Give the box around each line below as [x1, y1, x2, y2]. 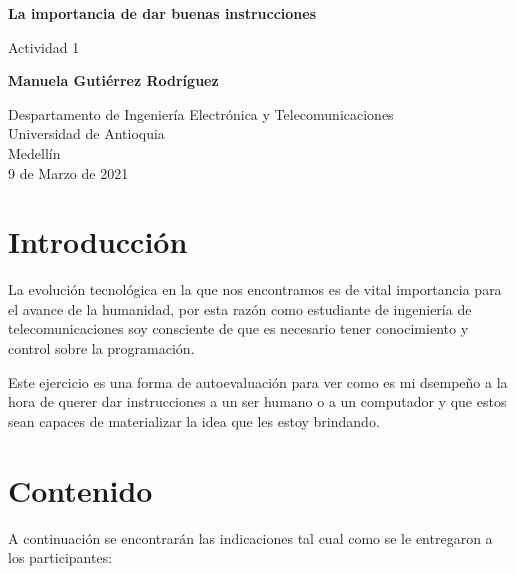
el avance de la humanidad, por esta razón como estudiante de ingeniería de [8, 298, 472, 319]
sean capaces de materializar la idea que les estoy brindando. [8, 410, 380, 431]
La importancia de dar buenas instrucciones [8, 3, 316, 23]
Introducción [8, 221, 188, 262]
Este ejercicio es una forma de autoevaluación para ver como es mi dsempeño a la [8, 371, 508, 392]
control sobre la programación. [8, 338, 195, 359]
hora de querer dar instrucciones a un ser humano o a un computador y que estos [8, 391, 507, 412]
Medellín [8, 142, 61, 163]
